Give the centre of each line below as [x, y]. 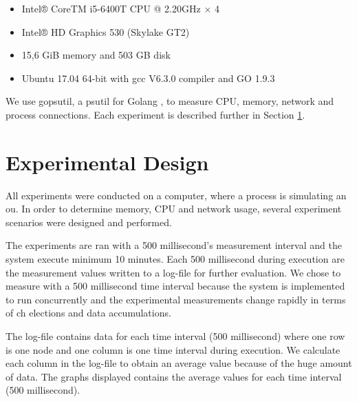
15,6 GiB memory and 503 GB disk [96, 55]
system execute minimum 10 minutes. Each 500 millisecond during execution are [175, 259]
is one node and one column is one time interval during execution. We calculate [173, 349]
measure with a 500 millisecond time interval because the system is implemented [175, 286]
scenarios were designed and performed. [89, 222]
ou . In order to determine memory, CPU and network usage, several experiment [174, 209]
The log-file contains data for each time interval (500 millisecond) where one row [175, 336]
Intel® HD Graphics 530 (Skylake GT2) [106, 31]
